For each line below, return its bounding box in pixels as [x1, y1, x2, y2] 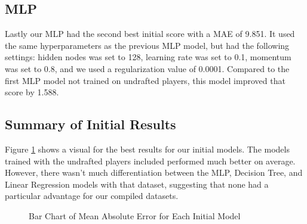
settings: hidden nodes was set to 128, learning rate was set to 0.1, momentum [5, 51, 291, 63]
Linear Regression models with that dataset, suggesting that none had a [5, 178, 269, 190]
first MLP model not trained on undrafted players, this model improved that [5, 74, 285, 86]
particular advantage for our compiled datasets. [5, 189, 179, 202]
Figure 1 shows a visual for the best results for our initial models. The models [5, 142, 290, 155]
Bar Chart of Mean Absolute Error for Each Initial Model [29, 209, 241, 222]
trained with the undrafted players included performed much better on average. [5, 154, 296, 167]
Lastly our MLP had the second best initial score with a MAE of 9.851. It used [5, 27, 295, 40]
